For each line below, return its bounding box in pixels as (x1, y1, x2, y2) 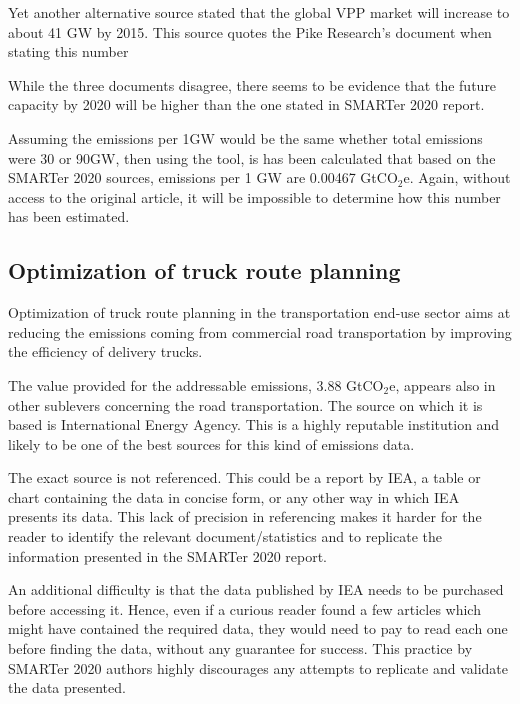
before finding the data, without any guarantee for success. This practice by (8, 638, 473, 659)
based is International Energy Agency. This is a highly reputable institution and (8, 414, 500, 435)
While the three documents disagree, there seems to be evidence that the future (8, 74, 497, 95)
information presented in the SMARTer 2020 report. (8, 545, 328, 566)
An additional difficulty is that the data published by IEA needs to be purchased (8, 579, 504, 600)
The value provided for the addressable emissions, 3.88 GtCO (8, 374, 384, 395)
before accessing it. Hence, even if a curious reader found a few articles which (8, 598, 481, 619)
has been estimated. (8, 206, 130, 227)
